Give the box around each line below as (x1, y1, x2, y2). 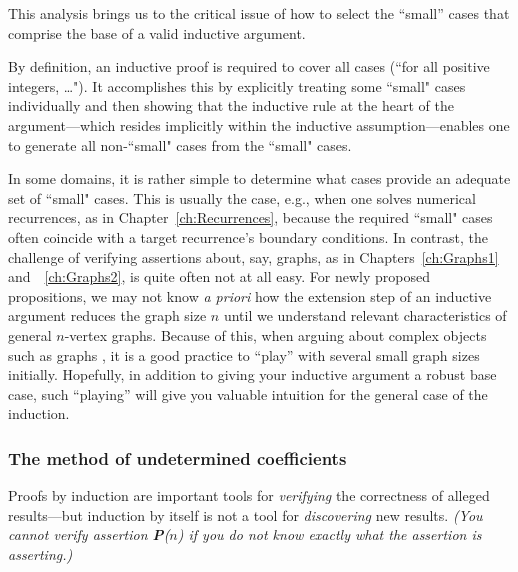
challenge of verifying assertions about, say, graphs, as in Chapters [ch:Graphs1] (8, 246, 499, 267)
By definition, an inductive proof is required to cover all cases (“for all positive (8, 56, 490, 77)
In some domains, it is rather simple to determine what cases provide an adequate (8, 168, 511, 189)
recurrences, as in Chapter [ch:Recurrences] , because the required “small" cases (8, 207, 493, 228)
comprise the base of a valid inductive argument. (8, 22, 306, 43)
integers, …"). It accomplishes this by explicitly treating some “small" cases (8, 75, 466, 96)
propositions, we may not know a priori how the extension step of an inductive (8, 285, 492, 306)
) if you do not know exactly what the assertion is (177, 524, 482, 545)
